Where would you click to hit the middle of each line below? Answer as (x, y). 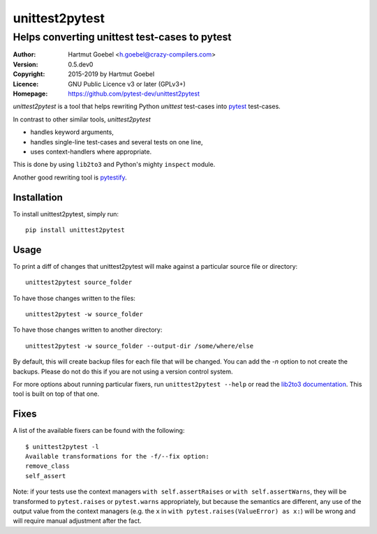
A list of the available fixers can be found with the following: (99, 431)
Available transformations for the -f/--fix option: (117, 457)
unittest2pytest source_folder (79, 282)
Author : (24, 54)
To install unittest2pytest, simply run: (66, 214)
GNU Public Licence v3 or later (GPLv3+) (127, 84)
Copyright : (29, 74)
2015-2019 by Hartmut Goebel (111, 74)
